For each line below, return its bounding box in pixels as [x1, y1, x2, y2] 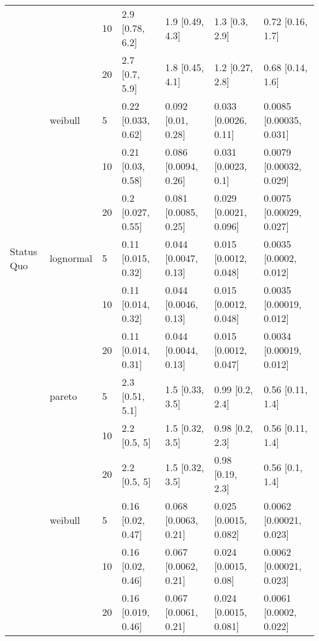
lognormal [50, 251, 93, 265]
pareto [50, 389, 77, 403]
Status [10, 244, 37, 258]
